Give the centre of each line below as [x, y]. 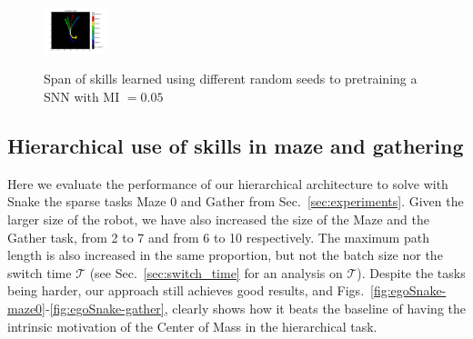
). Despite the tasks [411, 272]
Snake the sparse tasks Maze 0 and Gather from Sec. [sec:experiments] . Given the [236, 201]
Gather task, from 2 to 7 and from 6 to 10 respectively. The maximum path [218, 237]
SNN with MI [82, 97]
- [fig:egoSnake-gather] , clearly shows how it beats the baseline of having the [256, 308]
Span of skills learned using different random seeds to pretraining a [231, 79]
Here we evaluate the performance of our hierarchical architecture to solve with [228, 183]
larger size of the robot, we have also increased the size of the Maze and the [218, 219]
